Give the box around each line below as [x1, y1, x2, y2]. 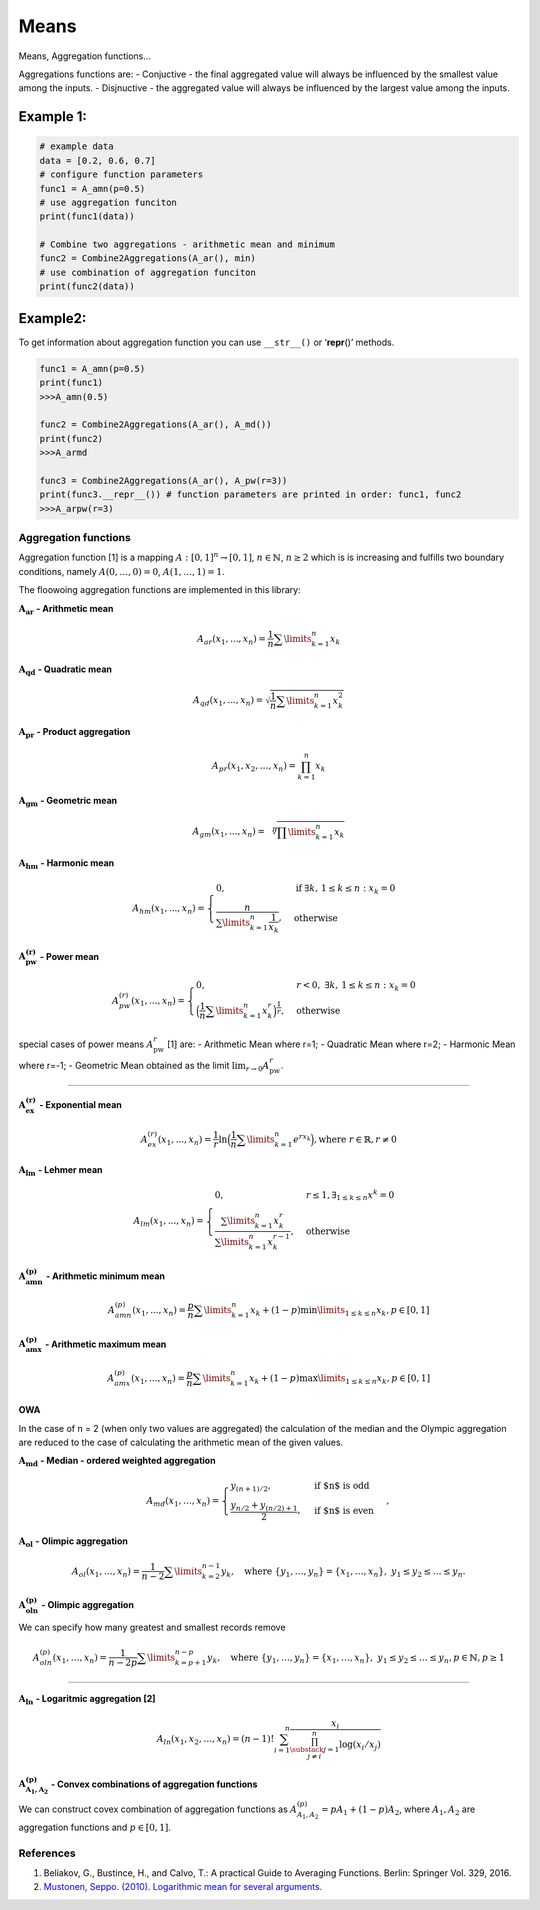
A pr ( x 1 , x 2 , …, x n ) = [211, 760, 297, 774]
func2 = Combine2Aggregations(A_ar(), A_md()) [39, 419, 272, 430]
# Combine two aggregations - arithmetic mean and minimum [39, 239, 335, 250]
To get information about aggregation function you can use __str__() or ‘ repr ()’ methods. [18, 336, 395, 348]
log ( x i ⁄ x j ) [338, 1739, 382, 1753]
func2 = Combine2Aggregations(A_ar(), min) [39, 253, 257, 264]
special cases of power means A [18, 1038, 154, 1050]
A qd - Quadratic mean [18, 663, 113, 677]
